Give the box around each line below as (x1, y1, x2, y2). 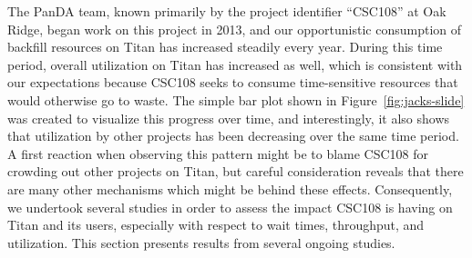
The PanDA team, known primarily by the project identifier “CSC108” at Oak (7, 2, 446, 20)
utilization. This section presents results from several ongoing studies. (7, 233, 395, 252)
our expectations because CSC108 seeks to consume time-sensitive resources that (7, 73, 458, 92)
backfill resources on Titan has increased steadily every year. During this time (7, 37, 443, 56)
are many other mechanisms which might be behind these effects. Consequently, (7, 179, 453, 198)
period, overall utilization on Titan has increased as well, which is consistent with (7, 55, 463, 74)
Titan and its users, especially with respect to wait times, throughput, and (7, 215, 425, 234)
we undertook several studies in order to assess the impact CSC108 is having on (7, 197, 453, 216)
